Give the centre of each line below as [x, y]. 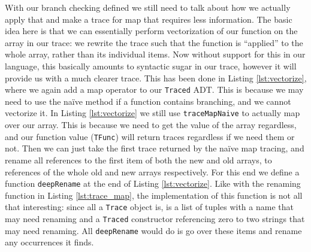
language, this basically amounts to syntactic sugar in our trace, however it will [151, 66]
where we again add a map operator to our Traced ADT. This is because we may [154, 89]
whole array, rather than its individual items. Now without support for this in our [155, 54]
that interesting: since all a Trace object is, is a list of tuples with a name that [149, 207]
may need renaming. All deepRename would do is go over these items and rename [153, 230]
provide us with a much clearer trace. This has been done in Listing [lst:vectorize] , [156, 78]
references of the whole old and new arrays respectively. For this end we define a [152, 171]
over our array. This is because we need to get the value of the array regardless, [151, 125]
